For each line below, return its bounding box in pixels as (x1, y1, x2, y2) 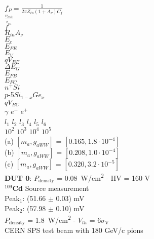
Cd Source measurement (12, 183, 89, 193)
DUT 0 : (5, 172, 32, 183)
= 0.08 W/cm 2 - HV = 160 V (57, 171, 150, 183)
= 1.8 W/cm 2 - (27, 213, 76, 225)
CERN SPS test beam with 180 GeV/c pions (5, 225, 143, 235)
